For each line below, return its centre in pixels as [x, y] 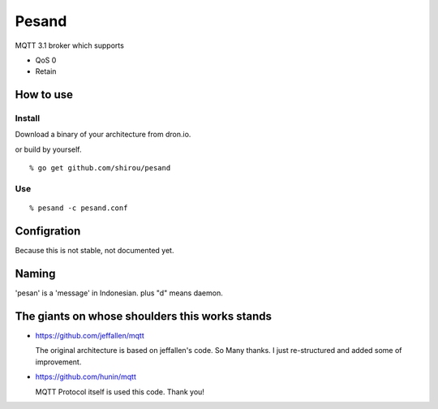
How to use [44, 95]
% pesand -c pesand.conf [79, 208]
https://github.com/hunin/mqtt [86, 377]
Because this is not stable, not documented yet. [94, 251]
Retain [46, 71]
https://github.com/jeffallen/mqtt [90, 335]
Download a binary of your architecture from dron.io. [103, 135]
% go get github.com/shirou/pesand [100, 168]
